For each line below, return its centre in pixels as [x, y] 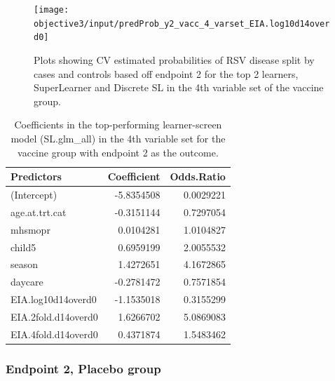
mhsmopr [30, 229]
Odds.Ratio [198, 176]
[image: [52, 10]
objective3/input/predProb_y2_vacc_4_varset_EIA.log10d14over [182, 24]
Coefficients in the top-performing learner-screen [118, 125]
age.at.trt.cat [39, 212]
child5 [23, 247]
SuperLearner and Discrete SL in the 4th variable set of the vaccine [179, 87]
